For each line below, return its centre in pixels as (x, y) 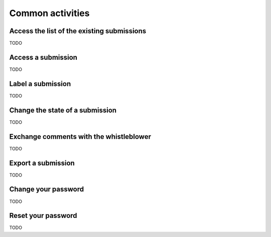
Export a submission (42, 163)
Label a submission (40, 84)
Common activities (49, 13)
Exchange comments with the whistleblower (80, 137)
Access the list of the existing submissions (78, 31)
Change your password (47, 189)
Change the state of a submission (63, 110)
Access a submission (43, 57)
